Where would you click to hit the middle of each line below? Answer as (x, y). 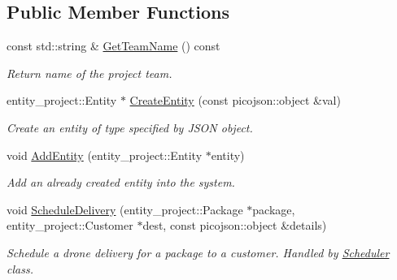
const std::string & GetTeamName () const (113, 46)
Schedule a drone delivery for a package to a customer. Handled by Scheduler (198, 252)
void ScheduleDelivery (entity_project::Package (125, 209)
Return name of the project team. (89, 73)
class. (20, 268)
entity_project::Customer (70, 225)
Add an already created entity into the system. (121, 182)
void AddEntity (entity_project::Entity (105, 155)
